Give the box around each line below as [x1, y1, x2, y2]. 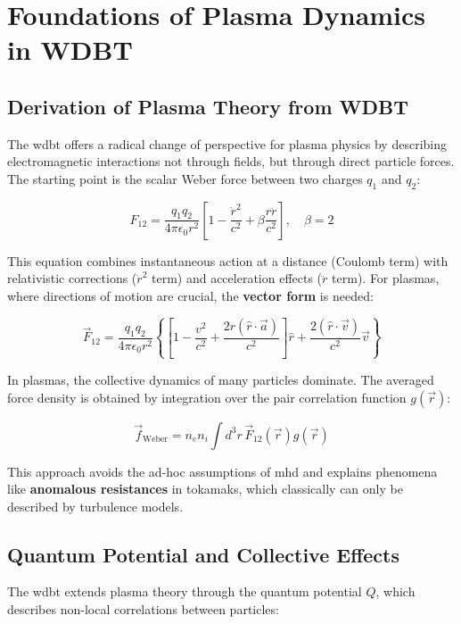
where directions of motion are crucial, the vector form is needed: [7, 286, 374, 304]
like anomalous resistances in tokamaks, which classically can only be [7, 479, 403, 498]
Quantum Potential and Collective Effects [7, 540, 399, 568]
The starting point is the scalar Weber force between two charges [7, 169, 363, 187]
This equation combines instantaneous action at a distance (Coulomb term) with [7, 251, 449, 270]
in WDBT [7, 31, 133, 68]
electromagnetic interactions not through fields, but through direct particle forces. [7, 152, 455, 171]
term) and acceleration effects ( [152, 269, 323, 287]
